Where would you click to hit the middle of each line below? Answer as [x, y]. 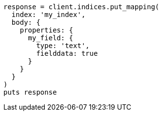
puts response [30, 92]
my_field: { [51, 38]
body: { [26, 22]
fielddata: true [67, 53]
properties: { [46, 30]
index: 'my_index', [48, 15]
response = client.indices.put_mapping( [81, 7]
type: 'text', [63, 46]
